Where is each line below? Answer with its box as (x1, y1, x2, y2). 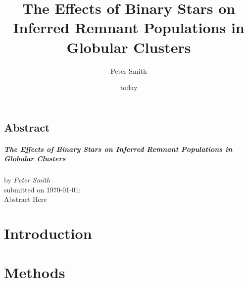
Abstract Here (4, 194, 47, 204)
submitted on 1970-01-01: (4, 184, 81, 194)
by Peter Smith (4, 175, 50, 185)
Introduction (4, 223, 92, 243)
